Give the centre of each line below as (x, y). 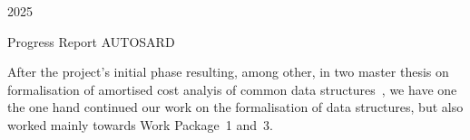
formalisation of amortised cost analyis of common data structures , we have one (232, 89)
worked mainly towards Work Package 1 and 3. (140, 124)
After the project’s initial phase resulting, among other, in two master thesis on (228, 72)
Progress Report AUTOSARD (91, 41)
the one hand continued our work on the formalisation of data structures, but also (235, 107)
